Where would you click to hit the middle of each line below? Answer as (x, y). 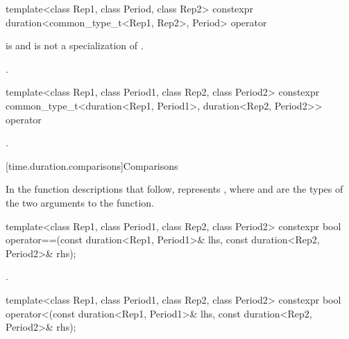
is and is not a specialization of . (75, 45)
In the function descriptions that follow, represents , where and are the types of (174, 189)
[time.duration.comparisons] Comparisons (92, 165)
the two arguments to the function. (80, 202)
